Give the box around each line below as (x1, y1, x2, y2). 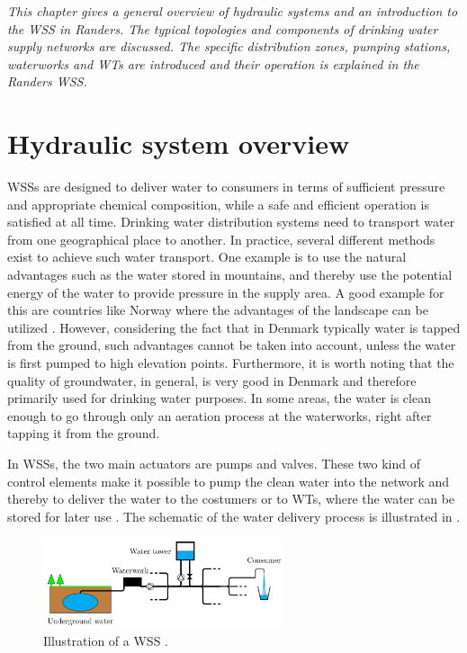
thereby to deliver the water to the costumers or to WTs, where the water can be (7, 489, 455, 508)
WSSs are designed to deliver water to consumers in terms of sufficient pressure (7, 177, 445, 196)
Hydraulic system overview (7, 125, 350, 162)
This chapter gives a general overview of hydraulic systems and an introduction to (7, 2, 458, 20)
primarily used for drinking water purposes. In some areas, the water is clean (7, 389, 431, 407)
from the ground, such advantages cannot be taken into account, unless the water (7, 335, 456, 354)
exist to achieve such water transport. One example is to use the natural (7, 247, 407, 266)
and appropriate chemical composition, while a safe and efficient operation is (7, 194, 429, 213)
